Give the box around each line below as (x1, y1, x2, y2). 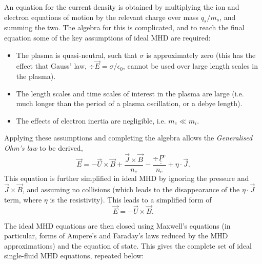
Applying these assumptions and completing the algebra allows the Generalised (4, 132, 253, 143)
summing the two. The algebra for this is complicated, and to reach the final (4, 22, 245, 33)
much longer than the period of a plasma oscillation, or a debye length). (16, 98, 243, 109)
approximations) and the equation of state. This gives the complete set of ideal (4, 240, 252, 251)
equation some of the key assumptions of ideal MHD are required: (4, 32, 211, 43)
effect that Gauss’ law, (16, 60, 87, 71)
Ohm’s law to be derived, (4, 142, 83, 153)
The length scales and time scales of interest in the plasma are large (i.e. (16, 88, 244, 98)
